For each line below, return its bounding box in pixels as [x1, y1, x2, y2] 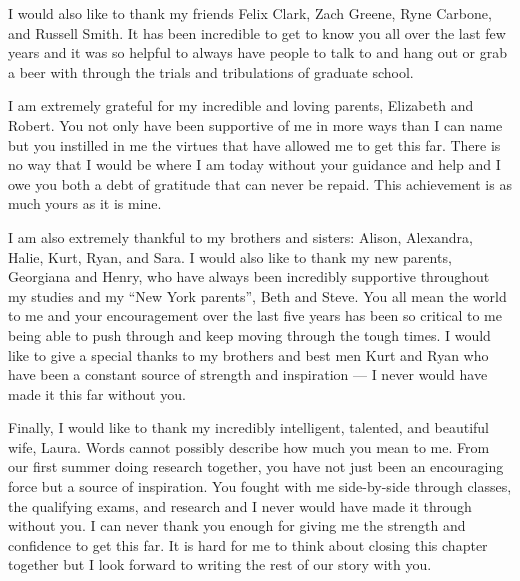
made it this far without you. [8, 383, 186, 404]
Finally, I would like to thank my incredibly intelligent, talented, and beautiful [8, 417, 489, 438]
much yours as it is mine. [8, 193, 162, 214]
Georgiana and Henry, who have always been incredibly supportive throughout [8, 266, 490, 287]
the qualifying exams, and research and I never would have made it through [8, 495, 472, 516]
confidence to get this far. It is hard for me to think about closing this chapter [8, 534, 488, 555]
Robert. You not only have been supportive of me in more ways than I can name [8, 114, 503, 135]
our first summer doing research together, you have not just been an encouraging [8, 456, 504, 477]
